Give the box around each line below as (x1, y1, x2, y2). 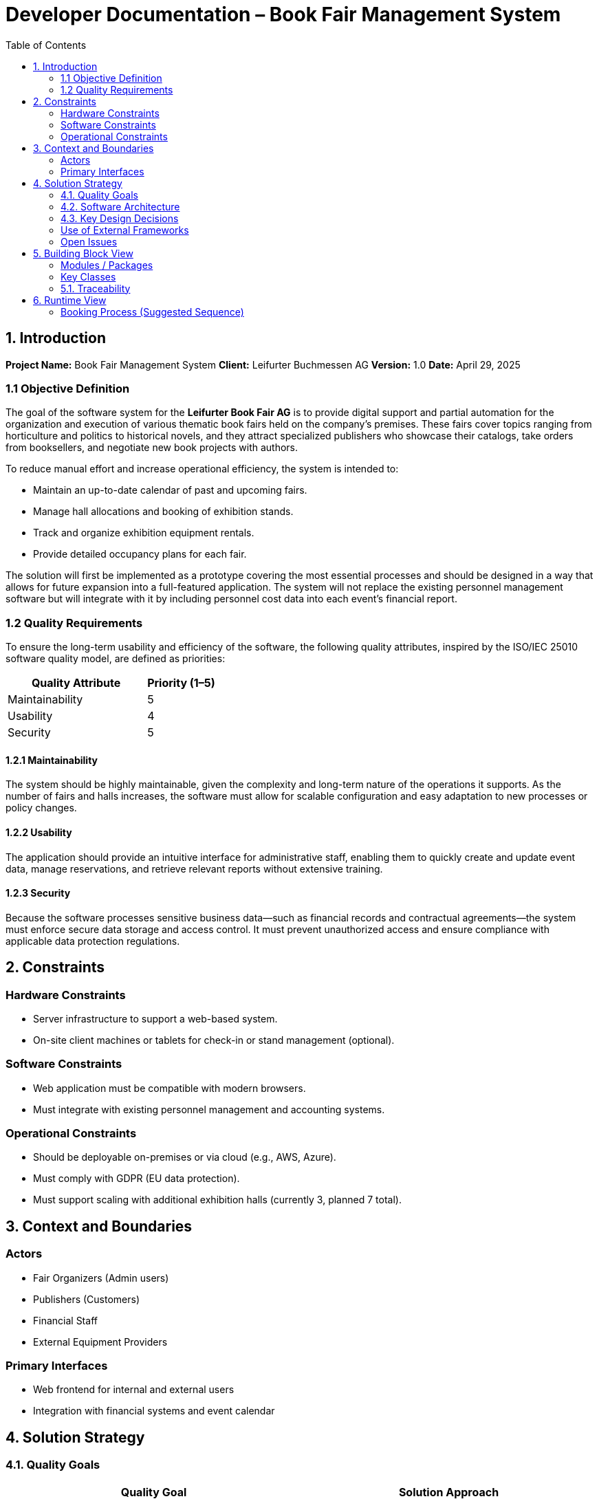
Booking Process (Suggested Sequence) (61, 305, 244, 318)
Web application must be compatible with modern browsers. (33, 1082, 306, 1094)
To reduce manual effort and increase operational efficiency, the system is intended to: (6, 463, 399, 475)
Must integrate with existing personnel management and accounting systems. (33, 1103, 385, 1115)
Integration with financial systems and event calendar (33, 1405, 275, 1417)
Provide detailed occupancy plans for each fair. (33, 548, 247, 560)
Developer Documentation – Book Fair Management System (6, 3, 561, 26)
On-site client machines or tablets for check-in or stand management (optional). (33, 1033, 395, 1046)
